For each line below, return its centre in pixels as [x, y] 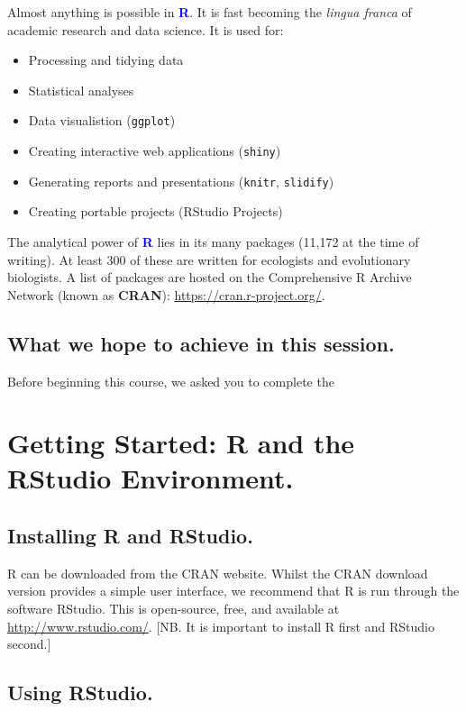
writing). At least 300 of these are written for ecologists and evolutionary [209, 259]
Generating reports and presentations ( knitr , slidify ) [181, 181]
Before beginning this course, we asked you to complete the [171, 381]
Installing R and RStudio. [130, 536]
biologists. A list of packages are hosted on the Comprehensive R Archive [210, 277]
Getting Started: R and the [181, 443]
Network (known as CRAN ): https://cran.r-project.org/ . [166, 294]
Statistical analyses [81, 90]
